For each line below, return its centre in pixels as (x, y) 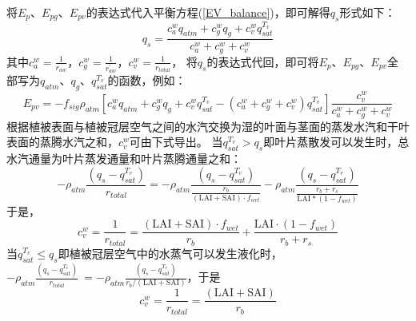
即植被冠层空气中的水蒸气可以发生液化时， (170, 253)
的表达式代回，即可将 (263, 61)
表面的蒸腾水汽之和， (62, 142)
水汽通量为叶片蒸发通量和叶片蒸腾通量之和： (124, 159)
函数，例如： (152, 80)
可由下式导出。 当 (176, 142)
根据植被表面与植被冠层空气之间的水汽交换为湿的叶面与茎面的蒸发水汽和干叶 (208, 126)
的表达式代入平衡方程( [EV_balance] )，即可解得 (208, 12)
